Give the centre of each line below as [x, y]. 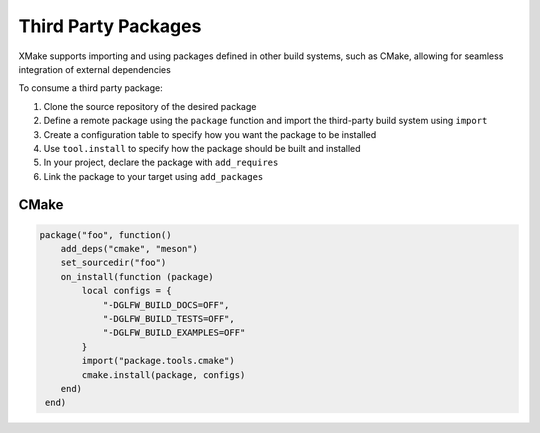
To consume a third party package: [91, 88]
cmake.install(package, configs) [163, 374]
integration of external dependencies [95, 69]
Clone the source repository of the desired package [150, 106]
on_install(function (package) [137, 276]
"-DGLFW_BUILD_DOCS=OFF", [166, 304]
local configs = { [126, 291]
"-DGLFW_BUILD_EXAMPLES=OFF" [174, 333]
